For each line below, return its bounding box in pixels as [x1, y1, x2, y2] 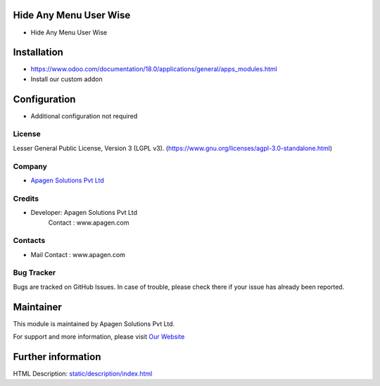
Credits [13, 194, 39, 204]
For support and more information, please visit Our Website [13, 332, 185, 341]
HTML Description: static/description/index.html [13, 370, 153, 378]
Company [13, 161, 47, 171]
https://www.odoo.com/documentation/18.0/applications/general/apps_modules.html [30, 65, 277, 73]
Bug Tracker [13, 268, 56, 278]
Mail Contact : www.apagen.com [30, 250, 126, 259]
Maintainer [13, 301, 63, 313]
